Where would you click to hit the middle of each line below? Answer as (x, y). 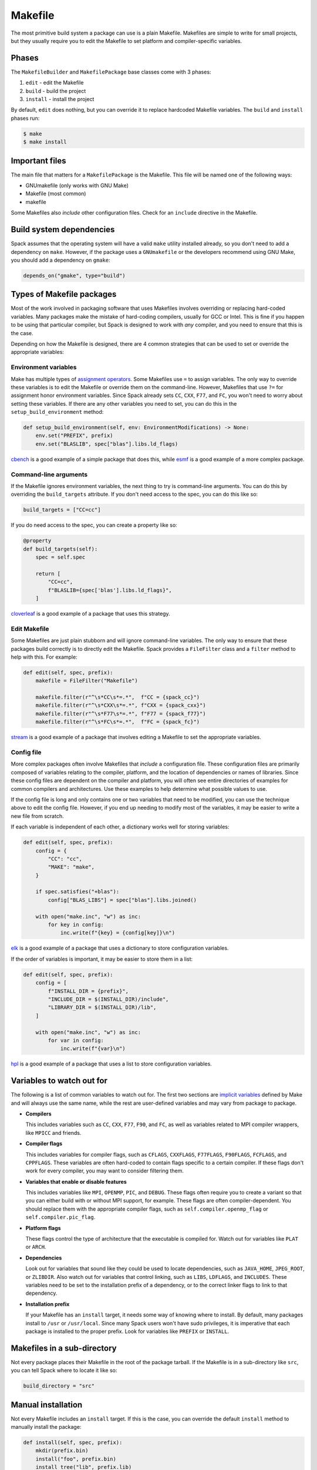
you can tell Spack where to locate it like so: (64, 1371)
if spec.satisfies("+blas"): (77, 892)
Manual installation (47, 1404)
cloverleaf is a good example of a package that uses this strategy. (90, 614)
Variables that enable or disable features (76, 1181)
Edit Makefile (30, 629)
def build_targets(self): (60, 549)
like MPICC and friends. (53, 1132)
